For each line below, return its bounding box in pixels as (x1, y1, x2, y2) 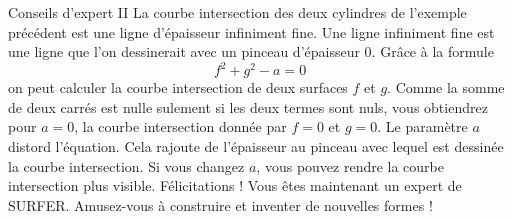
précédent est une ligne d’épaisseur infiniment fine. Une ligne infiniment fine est (8, 21, 495, 42)
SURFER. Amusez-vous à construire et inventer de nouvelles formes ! (8, 194, 433, 215)
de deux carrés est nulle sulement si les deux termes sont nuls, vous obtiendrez (8, 96, 488, 117)
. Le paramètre (377, 116, 468, 137)
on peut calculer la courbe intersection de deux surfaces (8, 77, 348, 98)
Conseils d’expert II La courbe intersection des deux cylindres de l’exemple (8, 2, 467, 22)
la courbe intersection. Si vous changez (8, 155, 245, 176)
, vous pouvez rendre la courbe (256, 155, 445, 176)
